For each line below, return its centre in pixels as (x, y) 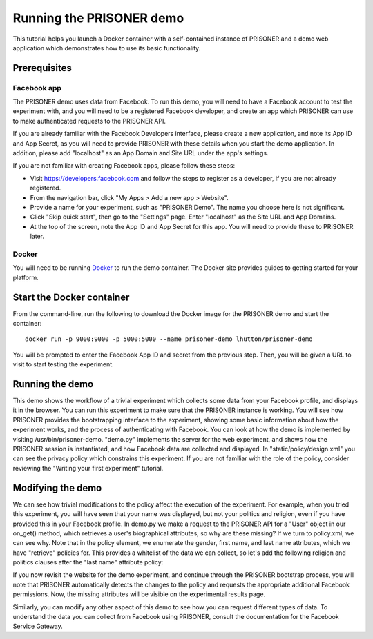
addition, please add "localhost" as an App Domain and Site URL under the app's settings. (141, 153)
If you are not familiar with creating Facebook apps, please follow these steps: (124, 166)
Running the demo (53, 384)
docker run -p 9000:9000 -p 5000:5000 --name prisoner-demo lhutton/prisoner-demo (169, 339)
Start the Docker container (71, 297)
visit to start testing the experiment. (63, 364)
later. (37, 236)
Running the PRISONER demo (98, 18)
